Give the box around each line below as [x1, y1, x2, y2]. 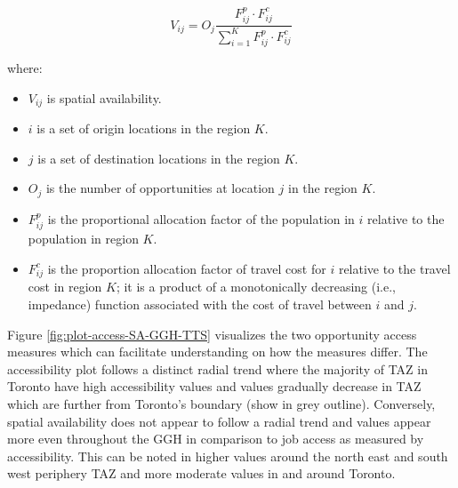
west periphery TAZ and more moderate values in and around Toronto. [7, 464, 396, 483]
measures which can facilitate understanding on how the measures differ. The [7, 342, 428, 361]
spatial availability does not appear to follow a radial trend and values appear [7, 412, 431, 430]
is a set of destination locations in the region [37, 148, 280, 167]
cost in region [28, 277, 102, 296]
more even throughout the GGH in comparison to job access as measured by [7, 429, 424, 448]
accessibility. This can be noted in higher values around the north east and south [7, 446, 448, 465]
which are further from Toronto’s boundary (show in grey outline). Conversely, [7, 395, 436, 413]
